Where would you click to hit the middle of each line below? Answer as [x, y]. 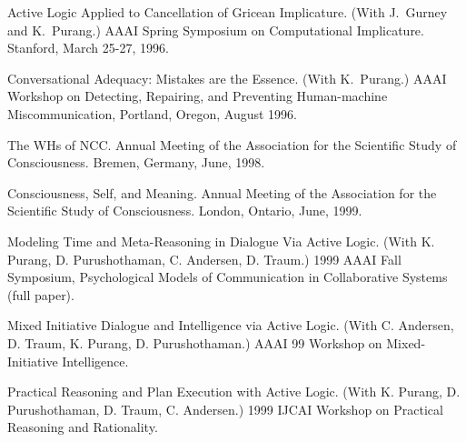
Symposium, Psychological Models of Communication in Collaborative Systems [228, 277]
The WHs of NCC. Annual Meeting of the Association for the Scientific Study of [232, 144]
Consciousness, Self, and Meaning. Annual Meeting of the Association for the [222, 192]
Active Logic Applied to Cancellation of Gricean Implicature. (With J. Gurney [228, 12]
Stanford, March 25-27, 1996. [88, 48]
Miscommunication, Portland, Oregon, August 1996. [152, 113]
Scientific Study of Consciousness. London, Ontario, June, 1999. [185, 211]
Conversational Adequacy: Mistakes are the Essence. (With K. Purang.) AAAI [227, 78]
